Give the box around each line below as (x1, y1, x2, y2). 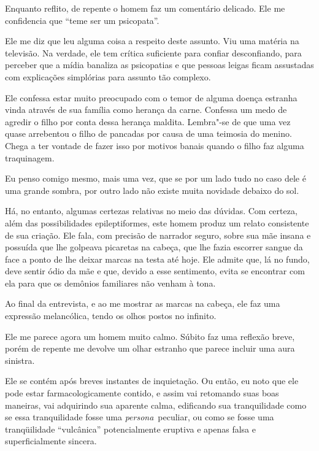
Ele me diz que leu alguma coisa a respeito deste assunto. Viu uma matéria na (5, 34, 299, 47)
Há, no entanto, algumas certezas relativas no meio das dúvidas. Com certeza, (5, 204, 298, 217)
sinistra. (5, 353, 35, 366)
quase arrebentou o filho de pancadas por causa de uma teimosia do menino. (5, 127, 292, 140)
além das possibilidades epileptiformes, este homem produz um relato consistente (5, 216, 309, 229)
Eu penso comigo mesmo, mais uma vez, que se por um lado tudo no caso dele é (5, 172, 306, 185)
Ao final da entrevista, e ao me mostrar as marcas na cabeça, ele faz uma (5, 297, 280, 310)
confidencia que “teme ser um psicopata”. (5, 13, 159, 26)
